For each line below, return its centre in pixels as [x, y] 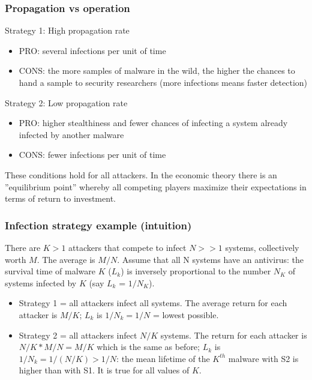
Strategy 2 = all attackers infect [78, 335]
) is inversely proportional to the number [196, 271]
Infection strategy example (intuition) [98, 225]
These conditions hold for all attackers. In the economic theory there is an [141, 174]
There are [23, 247]
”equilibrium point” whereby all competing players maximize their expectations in [156, 186]
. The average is [66, 259]
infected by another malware [71, 134]
